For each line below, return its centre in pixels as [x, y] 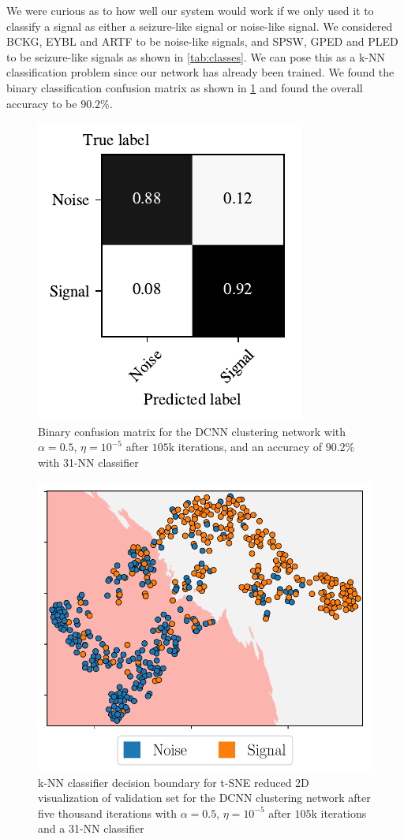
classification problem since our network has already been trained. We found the [200, 72]
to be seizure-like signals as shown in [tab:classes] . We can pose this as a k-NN [196, 56]
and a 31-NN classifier [91, 828]
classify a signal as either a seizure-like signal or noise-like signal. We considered [200, 26]
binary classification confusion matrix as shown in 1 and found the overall [185, 87]
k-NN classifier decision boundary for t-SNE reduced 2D [174, 782]
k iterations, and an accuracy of [245, 447]
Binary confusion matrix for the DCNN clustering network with [192, 431]
